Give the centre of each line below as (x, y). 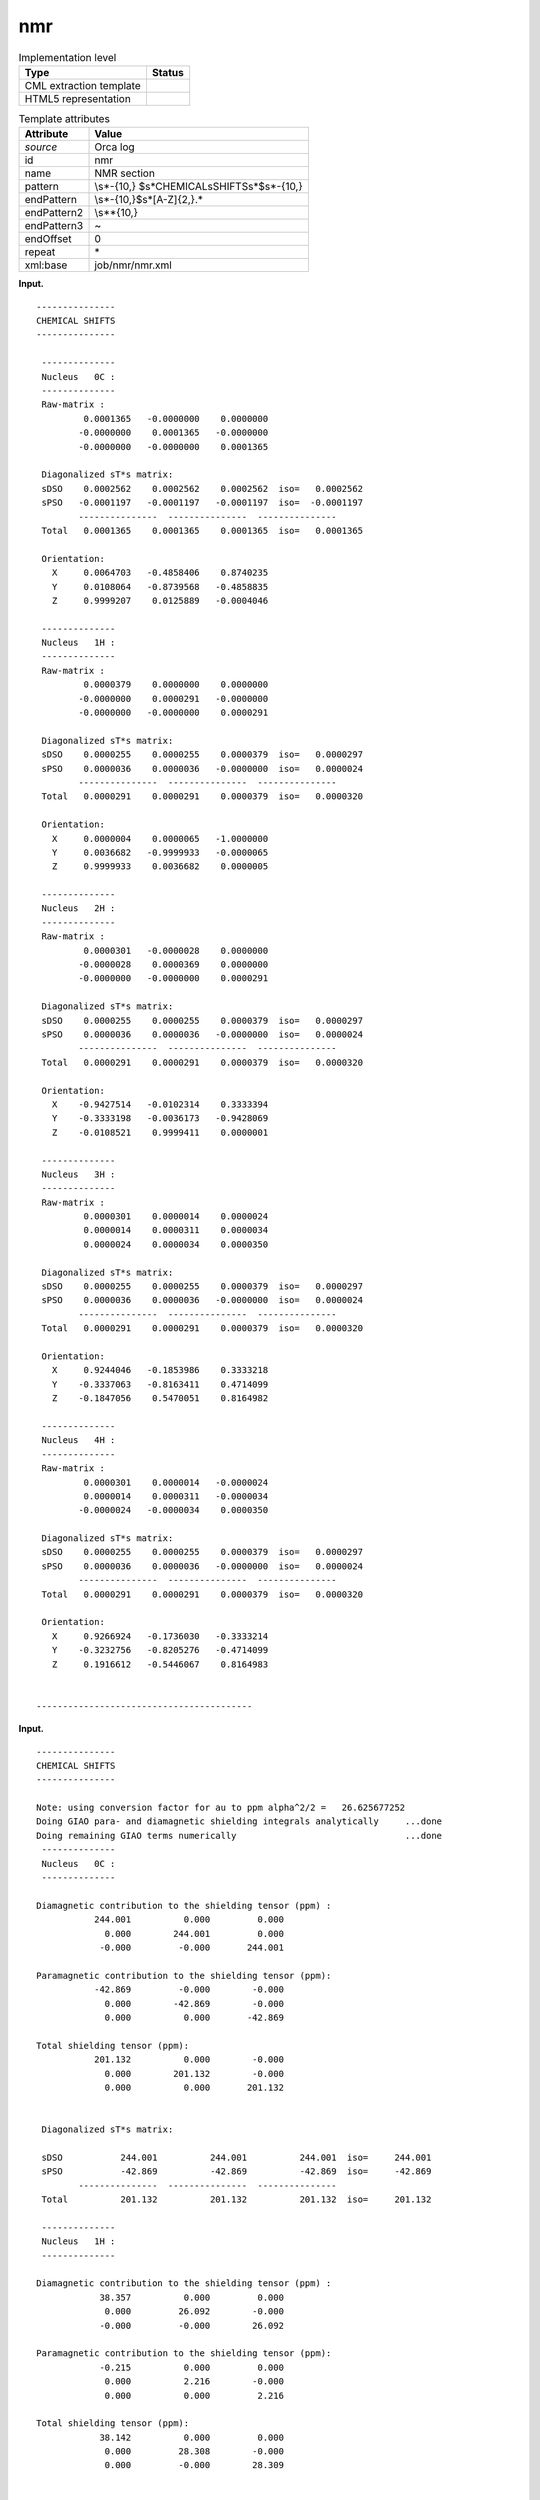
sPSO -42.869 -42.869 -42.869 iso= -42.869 (236, 2171)
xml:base (46, 265)
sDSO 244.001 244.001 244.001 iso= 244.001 (236, 2157)
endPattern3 (54, 226)
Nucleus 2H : (78, 908)
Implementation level (67, 57)
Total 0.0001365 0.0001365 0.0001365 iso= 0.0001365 (202, 530)
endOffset (48, 239)
